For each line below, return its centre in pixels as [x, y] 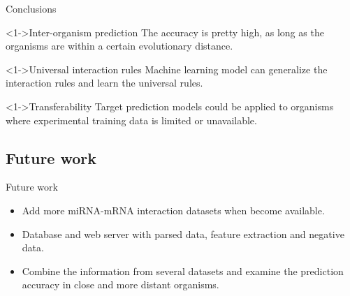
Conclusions [31, 8]
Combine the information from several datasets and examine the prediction [183, 271]
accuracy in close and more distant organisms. [121, 284]
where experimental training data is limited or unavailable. [131, 120]
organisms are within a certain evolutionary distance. [119, 46]
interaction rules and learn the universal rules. [104, 83]
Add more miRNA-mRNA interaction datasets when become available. [173, 210]
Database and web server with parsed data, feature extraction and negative [183, 234]
